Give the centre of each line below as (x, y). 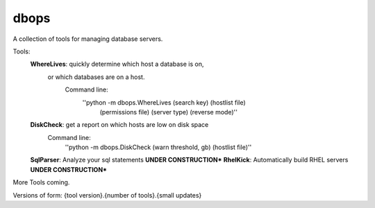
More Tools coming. (41, 182)
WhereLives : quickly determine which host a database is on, (117, 64)
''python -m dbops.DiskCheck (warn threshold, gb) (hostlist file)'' (158, 147)
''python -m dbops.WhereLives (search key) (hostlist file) (164, 102)
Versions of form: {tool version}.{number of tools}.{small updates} (107, 195)
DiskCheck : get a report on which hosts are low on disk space (119, 125)
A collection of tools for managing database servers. (88, 39)
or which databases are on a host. (96, 77)
